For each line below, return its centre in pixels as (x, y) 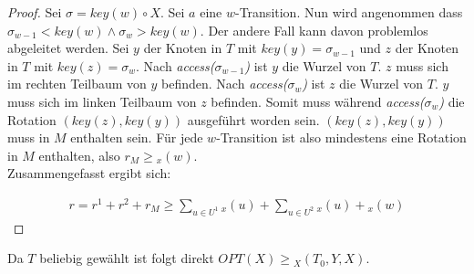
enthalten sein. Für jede (137, 137)
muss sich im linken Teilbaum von (102, 101)
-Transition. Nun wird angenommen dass (349, 12)
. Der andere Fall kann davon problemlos (314, 30)
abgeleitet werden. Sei (68, 48)
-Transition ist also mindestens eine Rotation (341, 137)
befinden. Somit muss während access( (318, 101)
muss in (29, 137)
